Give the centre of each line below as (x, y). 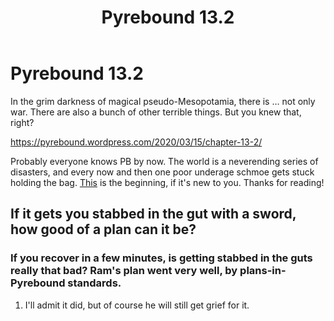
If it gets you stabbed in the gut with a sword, (153, 214)
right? (22, 122)
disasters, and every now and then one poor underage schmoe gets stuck (162, 172)
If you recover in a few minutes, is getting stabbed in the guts (161, 258)
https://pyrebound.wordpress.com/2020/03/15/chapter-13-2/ (136, 142)
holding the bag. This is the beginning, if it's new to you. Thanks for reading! (167, 182)
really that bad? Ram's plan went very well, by (124, 271)
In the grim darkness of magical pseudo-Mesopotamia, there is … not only (163, 101)
